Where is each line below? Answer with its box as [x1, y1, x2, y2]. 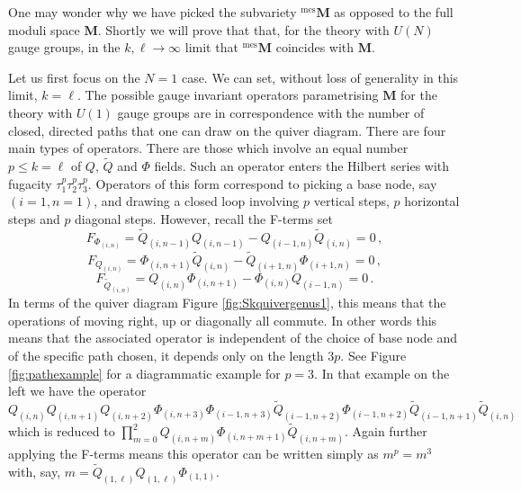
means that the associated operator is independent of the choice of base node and [8, 328, 457, 347]
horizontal [404, 192, 460, 210]
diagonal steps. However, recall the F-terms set [75, 209, 333, 228]
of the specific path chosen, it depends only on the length [8, 346, 324, 365]
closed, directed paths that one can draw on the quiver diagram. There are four [8, 121, 446, 139]
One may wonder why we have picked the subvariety [8, 3, 297, 21]
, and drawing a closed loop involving [94, 192, 300, 210]
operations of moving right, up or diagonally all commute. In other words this [8, 310, 437, 329]
